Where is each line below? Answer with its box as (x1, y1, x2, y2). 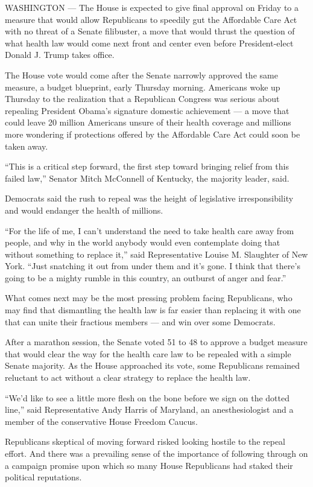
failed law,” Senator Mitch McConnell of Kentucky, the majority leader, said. (5, 171, 289, 184)
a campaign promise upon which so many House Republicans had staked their (5, 459, 293, 471)
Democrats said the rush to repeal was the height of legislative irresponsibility (5, 192, 294, 205)
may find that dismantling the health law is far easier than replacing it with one (5, 304, 301, 316)
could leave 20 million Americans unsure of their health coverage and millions (5, 116, 291, 129)
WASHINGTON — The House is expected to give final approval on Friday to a (5, 1, 299, 13)
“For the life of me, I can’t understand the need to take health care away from (5, 224, 294, 237)
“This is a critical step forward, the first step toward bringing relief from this (5, 160, 289, 173)
